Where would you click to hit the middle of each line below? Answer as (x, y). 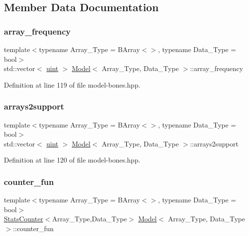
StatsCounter (24, 219)
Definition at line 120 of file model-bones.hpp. (72, 160)
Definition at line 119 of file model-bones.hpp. (72, 84)
